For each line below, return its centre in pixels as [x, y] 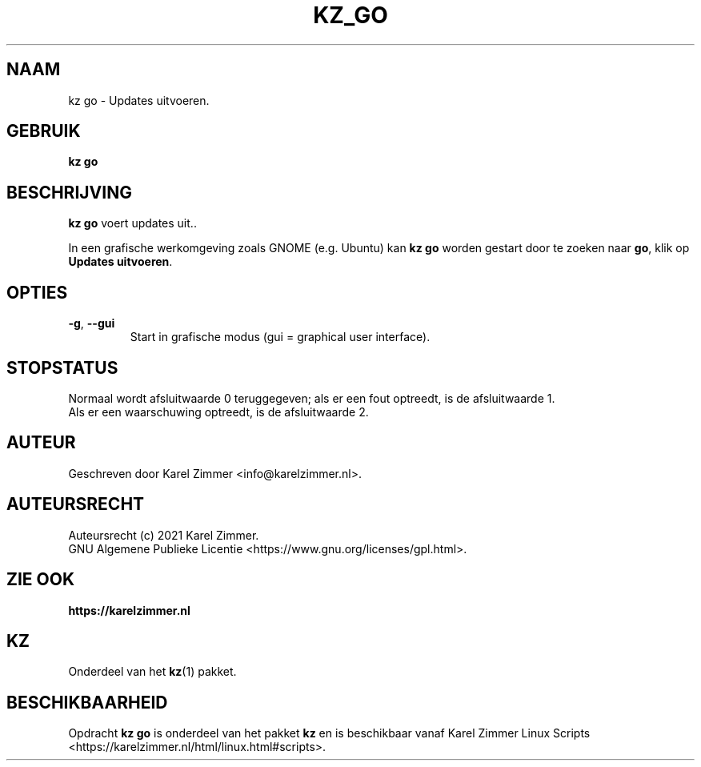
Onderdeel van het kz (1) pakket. [152, 672]
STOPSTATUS [62, 367]
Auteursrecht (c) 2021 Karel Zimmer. [164, 535]
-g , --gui [92, 323]
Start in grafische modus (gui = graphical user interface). [280, 337]
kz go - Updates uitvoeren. [139, 100]
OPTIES [37, 292]
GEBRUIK [44, 131]
